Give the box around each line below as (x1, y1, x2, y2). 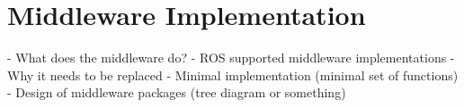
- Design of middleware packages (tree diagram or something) (7, 83, 346, 102)
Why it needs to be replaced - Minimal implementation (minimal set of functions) (7, 65, 459, 84)
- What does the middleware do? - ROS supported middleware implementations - (7, 48, 455, 67)
